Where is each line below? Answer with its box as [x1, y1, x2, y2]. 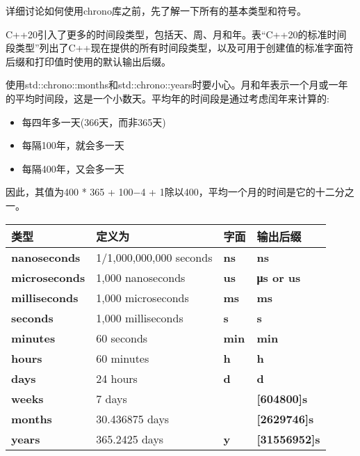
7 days [96, 390, 127, 407]
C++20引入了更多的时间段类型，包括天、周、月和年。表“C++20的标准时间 [6, 26, 347, 41]
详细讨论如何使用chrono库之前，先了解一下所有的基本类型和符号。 [6, 3, 306, 17]
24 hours [96, 370, 138, 386]
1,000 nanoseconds [96, 269, 186, 285]
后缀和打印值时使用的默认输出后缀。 [6, 54, 171, 68]
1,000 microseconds [96, 289, 189, 306]
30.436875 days [96, 410, 170, 427]
